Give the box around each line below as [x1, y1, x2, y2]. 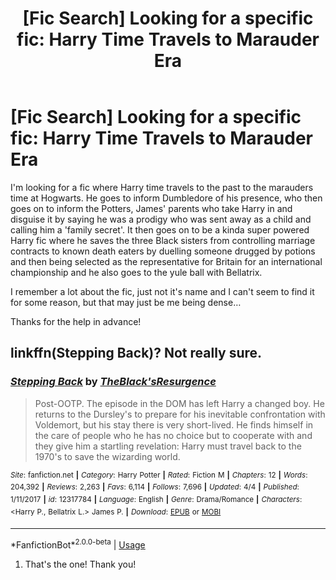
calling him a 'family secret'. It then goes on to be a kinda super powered [10, 223, 310, 236]
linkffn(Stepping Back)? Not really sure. [10, 345, 263, 362]
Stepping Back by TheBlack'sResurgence [10, 375, 217, 389]
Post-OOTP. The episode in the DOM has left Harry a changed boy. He [34, 397, 325, 409]
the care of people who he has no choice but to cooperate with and [34, 429, 313, 441]
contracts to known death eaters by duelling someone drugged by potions [10, 245, 316, 257]
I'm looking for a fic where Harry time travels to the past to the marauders [10, 181, 314, 193]
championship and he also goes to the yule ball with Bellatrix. [10, 266, 263, 278]
